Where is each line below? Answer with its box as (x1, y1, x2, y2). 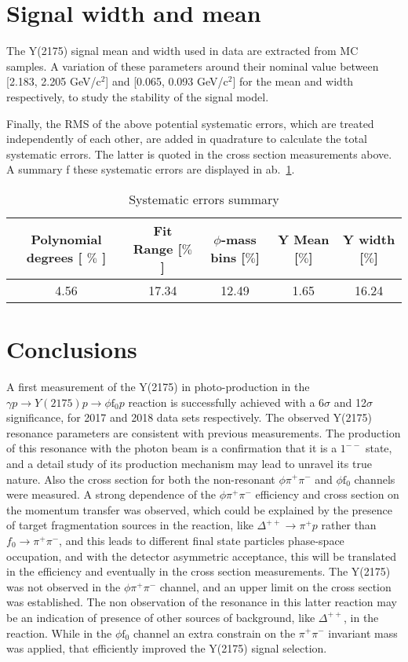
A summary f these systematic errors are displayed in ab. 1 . (6, 161, 295, 177)
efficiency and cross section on (255, 486, 399, 503)
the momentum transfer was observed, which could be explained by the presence (6, 501, 392, 518)
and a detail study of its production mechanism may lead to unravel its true (6, 455, 372, 471)
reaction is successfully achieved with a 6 (128, 393, 325, 410)
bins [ (210, 248, 246, 267)
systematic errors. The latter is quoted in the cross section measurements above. (6, 145, 392, 162)
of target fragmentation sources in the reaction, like (6, 517, 253, 533)
